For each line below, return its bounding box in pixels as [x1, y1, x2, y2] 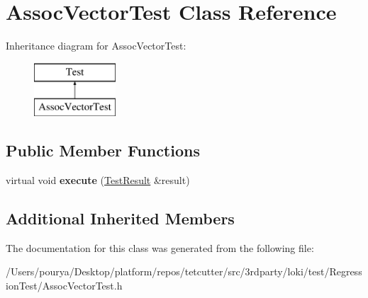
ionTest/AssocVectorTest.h [6, 278, 123, 293]
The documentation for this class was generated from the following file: [6, 240, 314, 255]
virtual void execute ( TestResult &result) [6, 173, 190, 188]
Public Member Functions [6, 139, 200, 161]
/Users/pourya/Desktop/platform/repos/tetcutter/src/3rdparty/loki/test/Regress [6, 264, 362, 279]
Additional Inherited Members [6, 207, 235, 229]
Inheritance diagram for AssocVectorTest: [6, 38, 186, 53]
